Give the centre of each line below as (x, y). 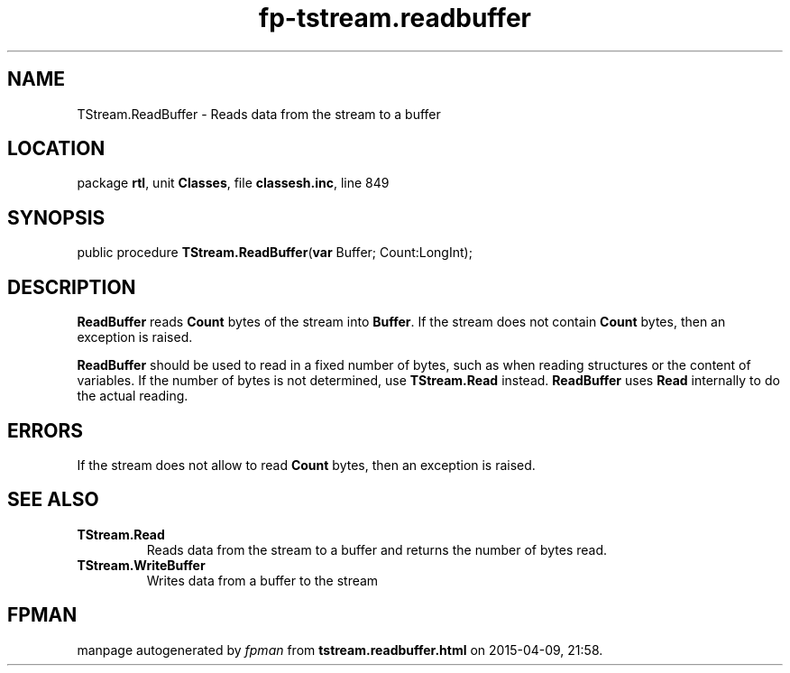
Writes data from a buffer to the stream (262, 580)
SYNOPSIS (56, 217)
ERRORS (46, 430)
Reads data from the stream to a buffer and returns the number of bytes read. (377, 549)
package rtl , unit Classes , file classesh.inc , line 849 (233, 183)
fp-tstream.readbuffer (395, 18)
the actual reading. (133, 396)
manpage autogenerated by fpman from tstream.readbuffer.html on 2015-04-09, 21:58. (340, 650)
